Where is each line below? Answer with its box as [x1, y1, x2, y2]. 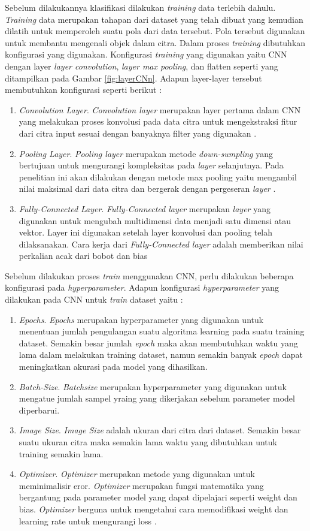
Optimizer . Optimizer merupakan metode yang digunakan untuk [19, 467, 255, 480]
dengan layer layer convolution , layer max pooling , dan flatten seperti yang [5, 59, 278, 72]
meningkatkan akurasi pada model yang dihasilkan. [19, 360, 208, 373]
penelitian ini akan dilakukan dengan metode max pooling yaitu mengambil [19, 170, 297, 183]
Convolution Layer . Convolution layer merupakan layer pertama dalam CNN [19, 103, 301, 116]
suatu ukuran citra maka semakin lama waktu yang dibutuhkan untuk [19, 436, 277, 448]
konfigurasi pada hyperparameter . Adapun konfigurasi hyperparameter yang [5, 281, 279, 294]
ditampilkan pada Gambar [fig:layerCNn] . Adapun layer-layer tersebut [5, 71, 262, 84]
